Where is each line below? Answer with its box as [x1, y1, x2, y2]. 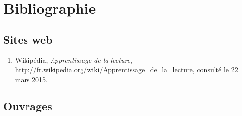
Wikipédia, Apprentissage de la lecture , [15, 55, 132, 65]
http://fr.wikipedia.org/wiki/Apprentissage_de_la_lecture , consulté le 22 [15, 64, 238, 75]
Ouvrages [3, 98, 52, 113]
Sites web [3, 31, 53, 47]
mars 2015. [15, 74, 48, 84]
